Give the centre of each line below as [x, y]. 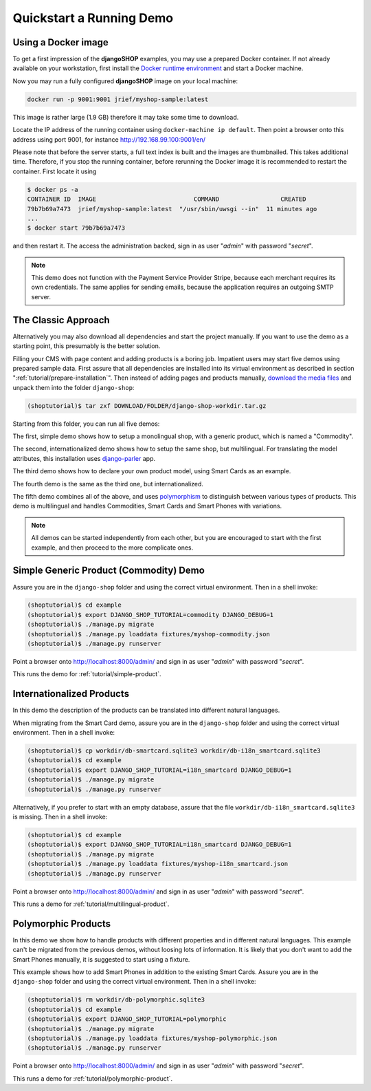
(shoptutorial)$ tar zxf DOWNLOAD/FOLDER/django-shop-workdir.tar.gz [147, 406]
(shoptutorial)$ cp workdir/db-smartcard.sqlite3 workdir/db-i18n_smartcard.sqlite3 [174, 751]
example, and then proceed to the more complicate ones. [112, 548]
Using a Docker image [61, 42]
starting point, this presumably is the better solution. [87, 346]
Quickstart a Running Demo [93, 18]
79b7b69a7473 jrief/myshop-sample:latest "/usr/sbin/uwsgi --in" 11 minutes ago [172, 209]
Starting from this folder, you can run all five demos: [86, 424]
